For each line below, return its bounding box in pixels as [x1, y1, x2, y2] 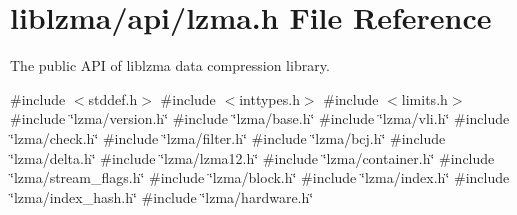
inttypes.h [239, 88, 300, 109]
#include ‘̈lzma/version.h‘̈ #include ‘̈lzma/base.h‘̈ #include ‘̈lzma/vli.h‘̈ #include [10, 108, 510, 129]
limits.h [401, 88, 448, 109]
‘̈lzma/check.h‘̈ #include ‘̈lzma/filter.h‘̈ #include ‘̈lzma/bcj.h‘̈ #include [10, 127, 446, 148]
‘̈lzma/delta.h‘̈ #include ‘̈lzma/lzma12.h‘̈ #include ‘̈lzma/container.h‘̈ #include [10, 147, 495, 168]
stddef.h [88, 88, 138, 109]
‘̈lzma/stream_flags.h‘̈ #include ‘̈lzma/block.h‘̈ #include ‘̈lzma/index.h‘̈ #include [10, 167, 510, 188]
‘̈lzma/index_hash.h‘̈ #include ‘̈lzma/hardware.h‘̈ [10, 186, 314, 207]
